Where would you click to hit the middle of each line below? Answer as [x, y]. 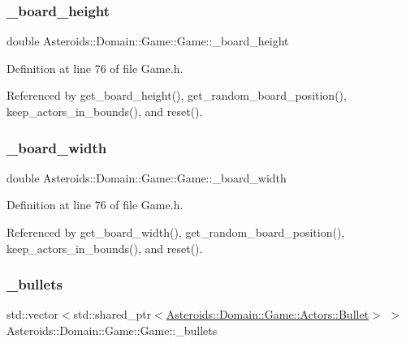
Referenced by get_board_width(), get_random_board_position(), [176, 232]
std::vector [32, 314]
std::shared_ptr [112, 314]
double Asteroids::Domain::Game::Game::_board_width [147, 177]
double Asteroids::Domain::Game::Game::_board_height [148, 41]
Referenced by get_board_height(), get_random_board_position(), [177, 95]
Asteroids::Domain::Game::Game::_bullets [112, 330]
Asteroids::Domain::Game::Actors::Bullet [268, 314]
